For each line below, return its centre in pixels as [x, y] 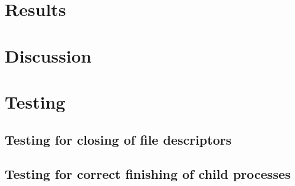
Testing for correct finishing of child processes [148, 174]
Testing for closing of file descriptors [118, 139]
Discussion [48, 55]
